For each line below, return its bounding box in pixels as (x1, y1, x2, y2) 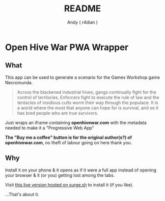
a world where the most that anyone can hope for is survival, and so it (17, 104, 159, 111)
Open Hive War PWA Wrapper (5, 41, 129, 53)
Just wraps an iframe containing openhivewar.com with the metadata (5, 119, 147, 126)
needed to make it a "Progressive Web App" (5, 125, 94, 131)
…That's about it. (5, 191, 39, 197)
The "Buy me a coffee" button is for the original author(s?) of (5, 134, 132, 140)
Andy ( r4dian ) (67, 19, 98, 25)
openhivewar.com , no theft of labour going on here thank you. (5, 139, 132, 145)
